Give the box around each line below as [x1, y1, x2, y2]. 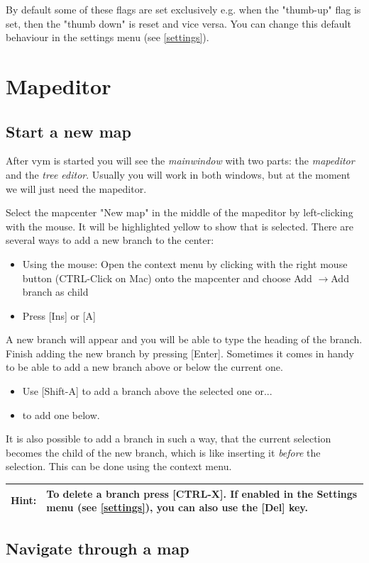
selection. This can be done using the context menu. [6, 459, 232, 474]
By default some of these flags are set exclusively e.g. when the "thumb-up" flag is [6, 2, 361, 16]
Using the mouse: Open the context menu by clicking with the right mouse [22, 256, 348, 271]
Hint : [11, 493, 37, 508]
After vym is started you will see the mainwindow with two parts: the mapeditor [6, 153, 355, 168]
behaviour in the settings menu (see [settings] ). [6, 30, 209, 45]
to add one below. [22, 407, 100, 422]
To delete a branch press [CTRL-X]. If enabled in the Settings [46, 486, 358, 501]
